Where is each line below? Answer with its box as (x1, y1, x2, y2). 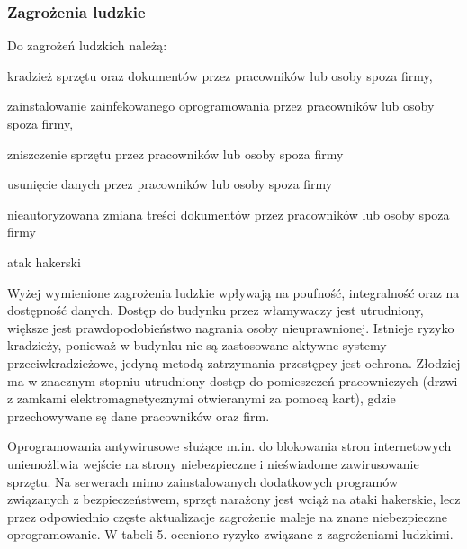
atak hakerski (7, 252, 81, 271)
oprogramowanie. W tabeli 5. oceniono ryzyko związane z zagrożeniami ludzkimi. (7, 525, 454, 544)
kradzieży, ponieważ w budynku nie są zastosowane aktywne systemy (7, 336, 387, 355)
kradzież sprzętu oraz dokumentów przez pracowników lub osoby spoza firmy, (7, 66, 433, 85)
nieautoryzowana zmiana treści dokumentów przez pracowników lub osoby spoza (7, 204, 450, 223)
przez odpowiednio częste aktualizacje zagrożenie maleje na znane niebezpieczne (7, 507, 447, 526)
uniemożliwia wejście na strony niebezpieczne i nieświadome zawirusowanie (7, 454, 419, 472)
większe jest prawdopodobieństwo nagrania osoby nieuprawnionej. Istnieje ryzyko (7, 318, 454, 337)
